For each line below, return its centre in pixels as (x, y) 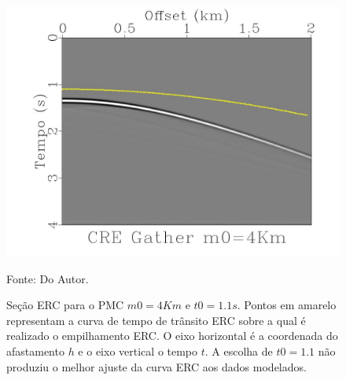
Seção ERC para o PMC (65, 305)
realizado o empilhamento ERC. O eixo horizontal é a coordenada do (172, 336)
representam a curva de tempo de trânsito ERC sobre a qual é (156, 320)
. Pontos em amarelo (287, 305)
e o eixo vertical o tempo (138, 350)
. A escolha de (239, 350)
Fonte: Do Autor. (48, 278)
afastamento (35, 350)
